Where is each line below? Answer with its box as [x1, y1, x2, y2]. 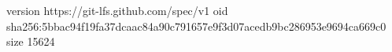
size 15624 [6, 33, 55, 50]
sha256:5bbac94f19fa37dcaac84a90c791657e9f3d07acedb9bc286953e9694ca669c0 [6, 17, 386, 34]
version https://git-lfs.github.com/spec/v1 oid [6, 2, 228, 18]
